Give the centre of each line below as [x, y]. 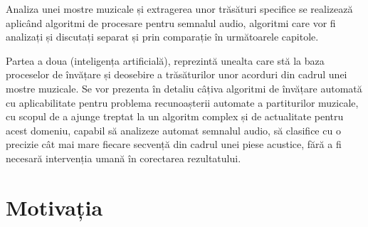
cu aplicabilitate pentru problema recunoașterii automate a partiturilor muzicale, [182, 102]
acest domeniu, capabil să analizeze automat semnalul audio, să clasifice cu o [173, 130]
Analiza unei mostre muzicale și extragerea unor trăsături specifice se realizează [179, 9]
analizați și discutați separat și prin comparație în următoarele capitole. [162, 37]
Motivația [54, 207]
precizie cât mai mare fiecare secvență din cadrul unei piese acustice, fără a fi [174, 144]
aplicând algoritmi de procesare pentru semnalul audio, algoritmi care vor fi [171, 22]
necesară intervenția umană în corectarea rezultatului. [123, 158]
